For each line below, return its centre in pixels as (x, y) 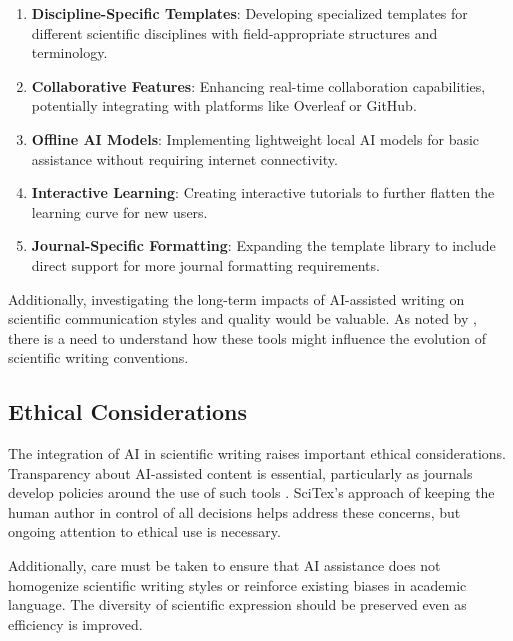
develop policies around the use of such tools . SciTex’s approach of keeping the (251, 492)
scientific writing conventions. (98, 357)
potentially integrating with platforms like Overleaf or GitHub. (224, 105)
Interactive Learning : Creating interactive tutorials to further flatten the (263, 192)
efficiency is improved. (75, 623)
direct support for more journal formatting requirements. (205, 264)
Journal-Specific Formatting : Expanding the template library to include (263, 245)
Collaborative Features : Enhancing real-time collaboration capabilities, (258, 85)
